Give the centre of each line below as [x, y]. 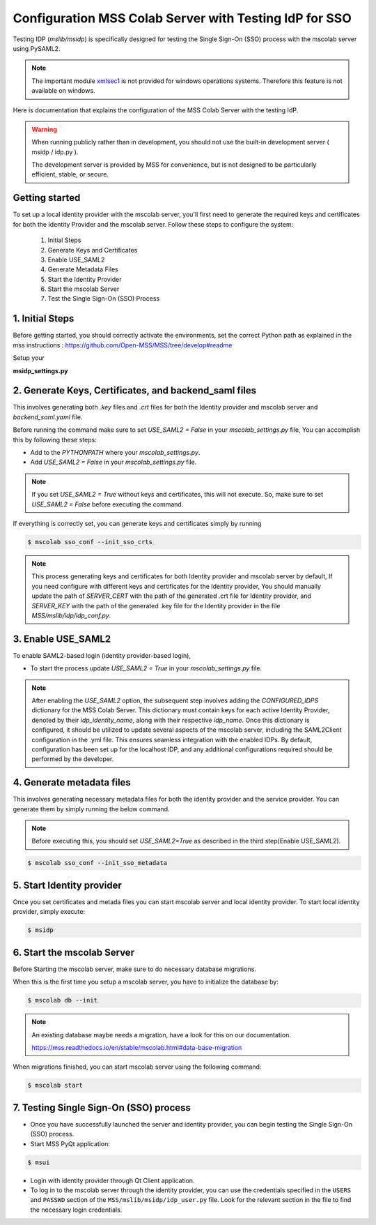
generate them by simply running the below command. [91, 809]
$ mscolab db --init [62, 1000]
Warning [44, 129]
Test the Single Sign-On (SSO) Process [104, 299]
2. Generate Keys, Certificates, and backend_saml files [135, 391]
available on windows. [63, 91]
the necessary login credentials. [76, 1210]
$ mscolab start [55, 1085]
